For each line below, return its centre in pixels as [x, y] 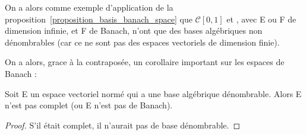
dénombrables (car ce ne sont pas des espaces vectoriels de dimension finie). [142, 42]
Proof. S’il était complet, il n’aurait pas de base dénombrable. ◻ [123, 125]
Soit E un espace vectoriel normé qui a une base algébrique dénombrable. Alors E [153, 93]
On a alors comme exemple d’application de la [89, 7]
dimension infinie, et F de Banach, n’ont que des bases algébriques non [134, 30]
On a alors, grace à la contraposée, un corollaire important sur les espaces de [145, 62]
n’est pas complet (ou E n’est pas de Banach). [89, 105]
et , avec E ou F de [261, 19]
